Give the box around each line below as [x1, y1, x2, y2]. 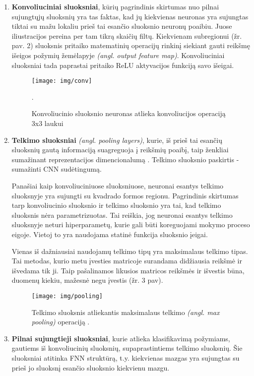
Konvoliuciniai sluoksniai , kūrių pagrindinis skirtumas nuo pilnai [11, 1, 219, 11]
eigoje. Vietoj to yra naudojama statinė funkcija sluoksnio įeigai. [11, 229, 208, 239]
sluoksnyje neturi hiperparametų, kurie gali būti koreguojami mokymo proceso [11, 219, 250, 230]
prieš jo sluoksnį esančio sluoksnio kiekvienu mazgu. [11, 362, 170, 373]
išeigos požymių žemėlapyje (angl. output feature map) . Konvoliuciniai [11, 50, 225, 60]
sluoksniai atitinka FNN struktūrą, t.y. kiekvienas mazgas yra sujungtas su [11, 352, 240, 363]
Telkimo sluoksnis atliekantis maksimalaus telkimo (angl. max [31, 307, 220, 317]
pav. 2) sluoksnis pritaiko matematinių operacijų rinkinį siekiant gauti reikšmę [11, 40, 250, 51]
